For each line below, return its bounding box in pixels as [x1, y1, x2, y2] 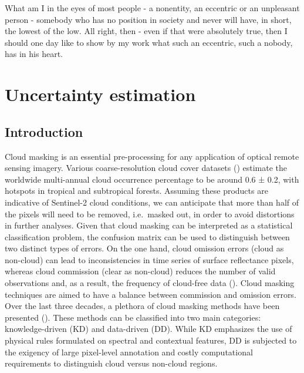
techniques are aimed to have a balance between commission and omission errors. [5, 288, 296, 300]
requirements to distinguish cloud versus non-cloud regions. [5, 357, 218, 369]
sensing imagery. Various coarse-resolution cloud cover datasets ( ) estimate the [5, 162, 288, 174]
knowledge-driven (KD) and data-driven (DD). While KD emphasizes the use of [5, 322, 292, 335]
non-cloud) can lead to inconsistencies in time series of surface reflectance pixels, [5, 253, 294, 266]
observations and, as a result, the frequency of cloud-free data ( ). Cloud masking [5, 277, 295, 289]
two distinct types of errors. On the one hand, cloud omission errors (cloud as [5, 242, 284, 254]
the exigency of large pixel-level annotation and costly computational [5, 345, 253, 358]
